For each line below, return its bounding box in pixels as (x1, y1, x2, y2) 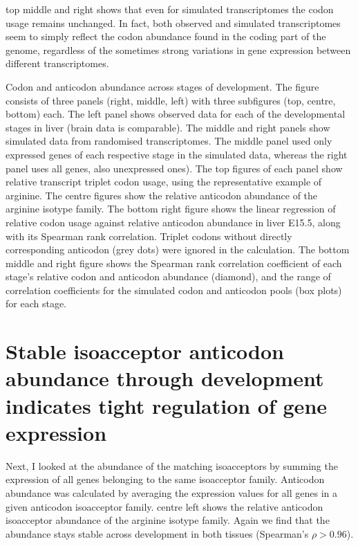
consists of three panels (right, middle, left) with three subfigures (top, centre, (6, 93, 336, 107)
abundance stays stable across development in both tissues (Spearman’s (6, 526, 309, 540)
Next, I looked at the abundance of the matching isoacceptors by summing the (6, 458, 338, 473)
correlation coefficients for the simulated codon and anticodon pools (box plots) (6, 282, 342, 297)
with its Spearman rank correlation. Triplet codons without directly (6, 228, 292, 243)
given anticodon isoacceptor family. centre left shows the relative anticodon (6, 499, 323, 513)
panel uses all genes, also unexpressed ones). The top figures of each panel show (6, 161, 343, 175)
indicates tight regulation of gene (6, 391, 328, 419)
